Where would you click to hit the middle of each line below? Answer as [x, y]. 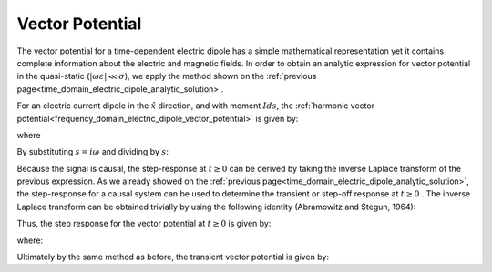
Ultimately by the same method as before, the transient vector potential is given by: [173, 257]
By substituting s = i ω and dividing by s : [92, 152]
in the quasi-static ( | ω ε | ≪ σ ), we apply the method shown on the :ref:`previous [167, 76]
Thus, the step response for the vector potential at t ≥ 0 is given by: [144, 224]
